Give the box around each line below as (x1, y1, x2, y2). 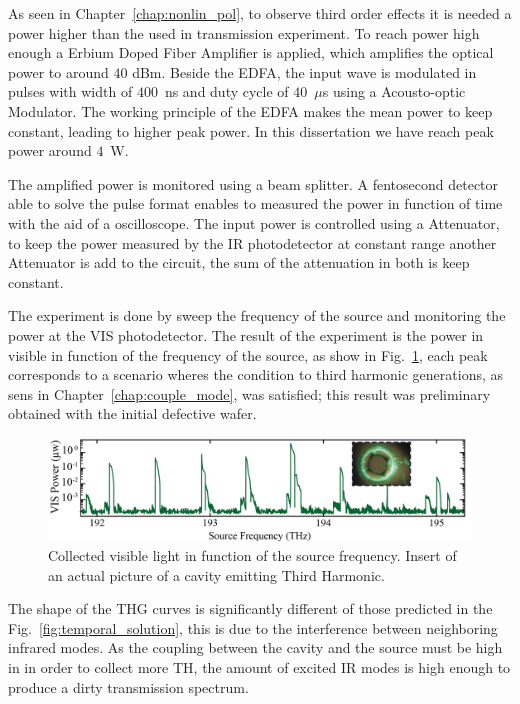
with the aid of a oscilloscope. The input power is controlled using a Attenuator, (8, 212, 500, 233)
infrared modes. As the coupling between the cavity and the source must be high (8, 637, 503, 658)
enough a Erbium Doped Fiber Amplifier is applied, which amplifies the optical (8, 42, 494, 63)
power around (8, 140, 92, 161)
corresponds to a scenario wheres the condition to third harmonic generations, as (8, 364, 504, 385)
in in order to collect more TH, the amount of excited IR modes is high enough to (8, 656, 511, 677)
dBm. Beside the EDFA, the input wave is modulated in (132, 61, 477, 82)
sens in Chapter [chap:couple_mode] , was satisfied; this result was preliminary (8, 383, 491, 404)
